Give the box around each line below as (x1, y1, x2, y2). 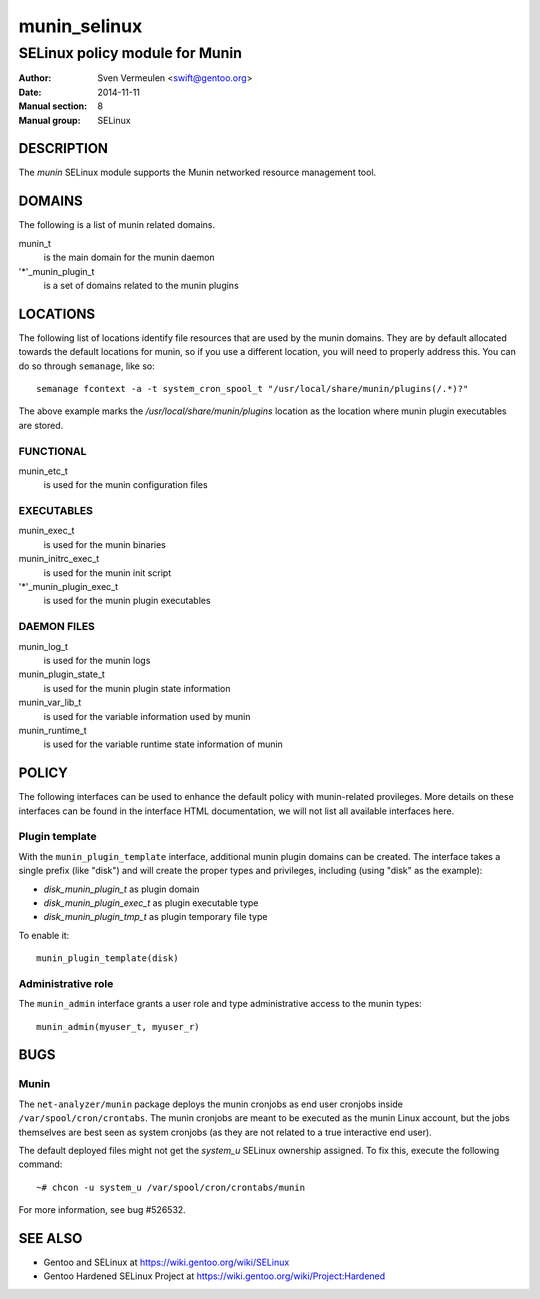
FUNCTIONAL (18, 444, 87, 458)
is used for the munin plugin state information (43, 682, 231, 694)
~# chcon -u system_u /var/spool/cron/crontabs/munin (36, 1181, 305, 1193)
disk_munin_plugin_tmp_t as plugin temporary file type (43, 911, 268, 923)
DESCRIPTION (18, 140, 109, 157)
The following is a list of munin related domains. (18, 219, 216, 231)
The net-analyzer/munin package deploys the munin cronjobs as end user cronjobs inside (18, 1098, 404, 1110)
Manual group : (18, 114, 81, 126)
